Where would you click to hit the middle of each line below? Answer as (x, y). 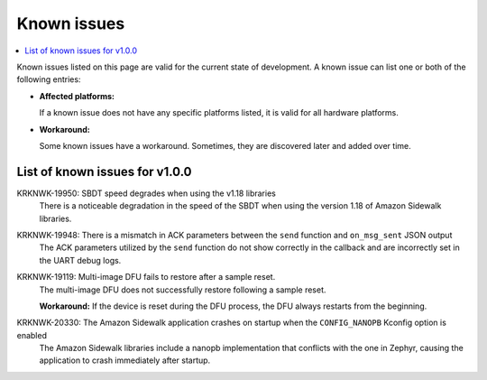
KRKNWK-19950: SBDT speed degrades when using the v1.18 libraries (147, 193)
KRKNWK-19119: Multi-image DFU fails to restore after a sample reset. (146, 277)
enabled (32, 335)
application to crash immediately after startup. (125, 360)
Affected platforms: (77, 96)
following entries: (49, 79)
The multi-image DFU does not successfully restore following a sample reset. (183, 290)
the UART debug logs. (80, 260)
